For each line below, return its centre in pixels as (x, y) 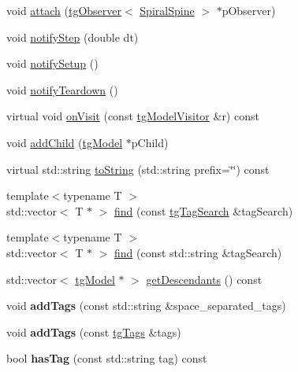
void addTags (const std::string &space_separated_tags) (146, 306)
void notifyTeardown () (62, 89)
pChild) (150, 142)
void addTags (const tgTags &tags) (94, 331)
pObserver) (249, 10)
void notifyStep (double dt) (73, 37)
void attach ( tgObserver (64, 10)
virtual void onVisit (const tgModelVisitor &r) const (133, 116)
